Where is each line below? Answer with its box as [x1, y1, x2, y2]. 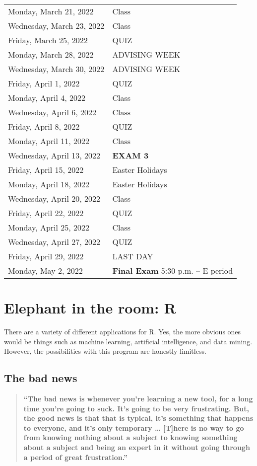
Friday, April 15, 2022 [8, 164, 84, 175]
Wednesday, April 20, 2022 [8, 193, 100, 204]
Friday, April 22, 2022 [8, 207, 84, 219]
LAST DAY [112, 250, 153, 262]
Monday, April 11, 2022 [8, 135, 90, 147]
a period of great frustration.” [23, 452, 128, 462]
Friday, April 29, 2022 [8, 250, 84, 262]
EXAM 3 [112, 150, 149, 161]
